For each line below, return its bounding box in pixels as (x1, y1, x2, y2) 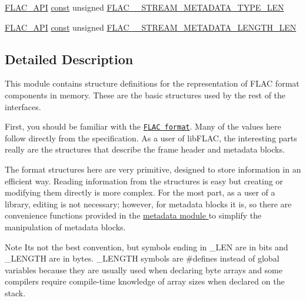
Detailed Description (5, 49, 134, 68)
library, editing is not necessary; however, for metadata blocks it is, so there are (5, 197, 292, 210)
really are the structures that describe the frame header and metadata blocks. (5, 143, 285, 156)
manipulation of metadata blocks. (5, 220, 126, 233)
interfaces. (5, 100, 41, 113)
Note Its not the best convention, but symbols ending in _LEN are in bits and (5, 240, 288, 253)
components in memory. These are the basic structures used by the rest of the (5, 88, 286, 101)
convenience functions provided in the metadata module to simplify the (5, 209, 262, 221)
